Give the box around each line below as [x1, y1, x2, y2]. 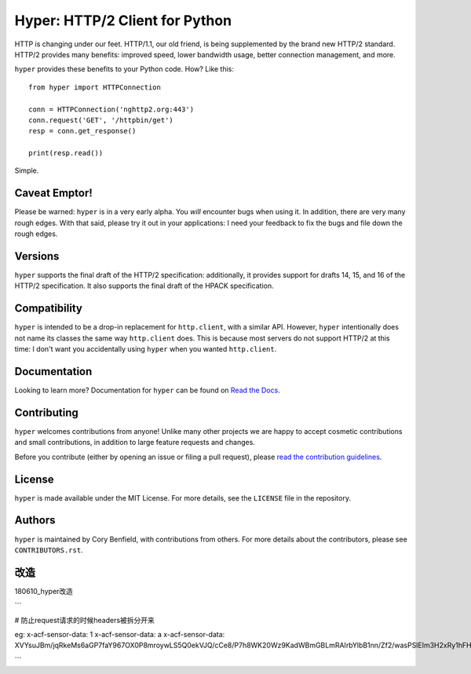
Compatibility [14, 302, 82, 315]
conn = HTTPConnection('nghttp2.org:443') [28, 104, 195, 114]
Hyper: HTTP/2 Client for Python [14, 12, 232, 29]
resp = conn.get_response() [28, 126, 137, 136]
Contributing [14, 406, 78, 419]
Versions [14, 250, 60, 263]
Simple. [14, 166, 39, 176]
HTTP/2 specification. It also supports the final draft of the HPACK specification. [14, 281, 274, 290]
